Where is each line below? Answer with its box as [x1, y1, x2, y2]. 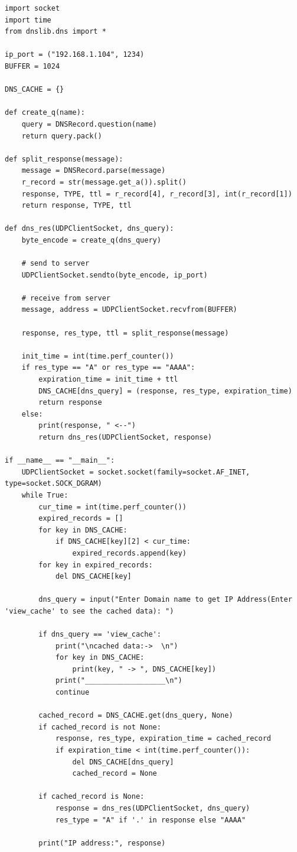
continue [55, 688, 90, 697]
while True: [21, 490, 68, 499]
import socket [5, 4, 60, 12]
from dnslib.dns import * [5, 27, 106, 36]
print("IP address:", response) [38, 838, 166, 847]
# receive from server [21, 293, 110, 302]
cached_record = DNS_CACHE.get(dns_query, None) [38, 711, 233, 720]
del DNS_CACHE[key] [55, 572, 132, 581]
